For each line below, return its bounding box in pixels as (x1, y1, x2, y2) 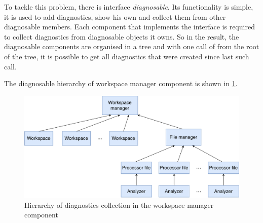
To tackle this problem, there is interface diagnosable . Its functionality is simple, (4, 2, 253, 12)
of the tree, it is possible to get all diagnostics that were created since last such (4, 51, 249, 61)
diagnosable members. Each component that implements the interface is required (4, 21, 255, 32)
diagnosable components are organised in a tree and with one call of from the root (4, 41, 259, 52)
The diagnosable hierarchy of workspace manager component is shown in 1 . (4, 78, 238, 89)
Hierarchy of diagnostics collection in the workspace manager (24, 199, 214, 210)
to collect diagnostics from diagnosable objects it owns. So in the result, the (4, 31, 239, 42)
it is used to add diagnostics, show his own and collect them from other (4, 11, 226, 22)
